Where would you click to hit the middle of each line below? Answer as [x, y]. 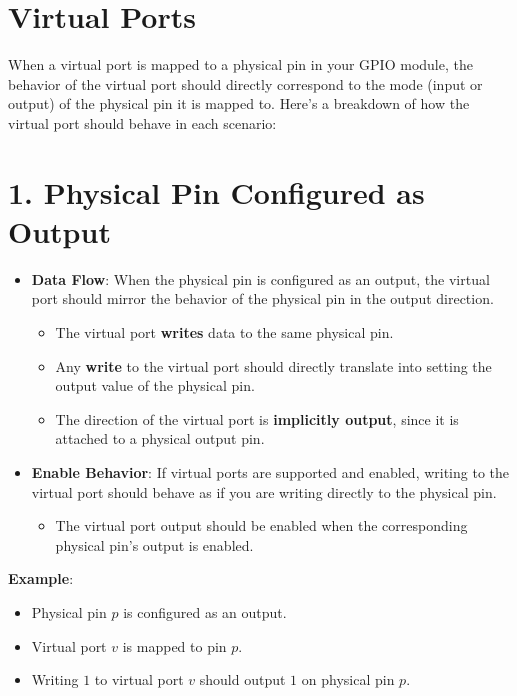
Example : [41, 578]
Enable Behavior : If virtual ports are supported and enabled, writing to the [270, 471]
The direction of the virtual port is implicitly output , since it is [257, 418]
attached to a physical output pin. [160, 438]
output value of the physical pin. [155, 385]
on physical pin [348, 679]
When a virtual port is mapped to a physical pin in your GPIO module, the [240, 64]
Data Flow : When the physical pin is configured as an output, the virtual [260, 278]
